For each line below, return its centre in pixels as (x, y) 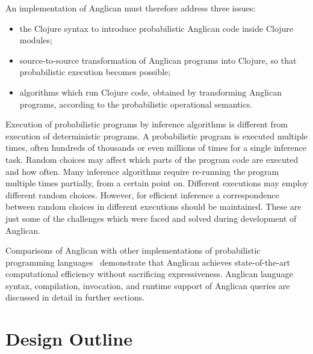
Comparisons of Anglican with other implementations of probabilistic (133, 250)
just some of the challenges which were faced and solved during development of (151, 218)
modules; (36, 40)
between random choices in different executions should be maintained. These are (153, 206)
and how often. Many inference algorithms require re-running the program (142, 171)
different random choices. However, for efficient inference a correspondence (142, 194)
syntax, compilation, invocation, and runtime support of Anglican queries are (148, 285)
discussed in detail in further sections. (75, 297)
